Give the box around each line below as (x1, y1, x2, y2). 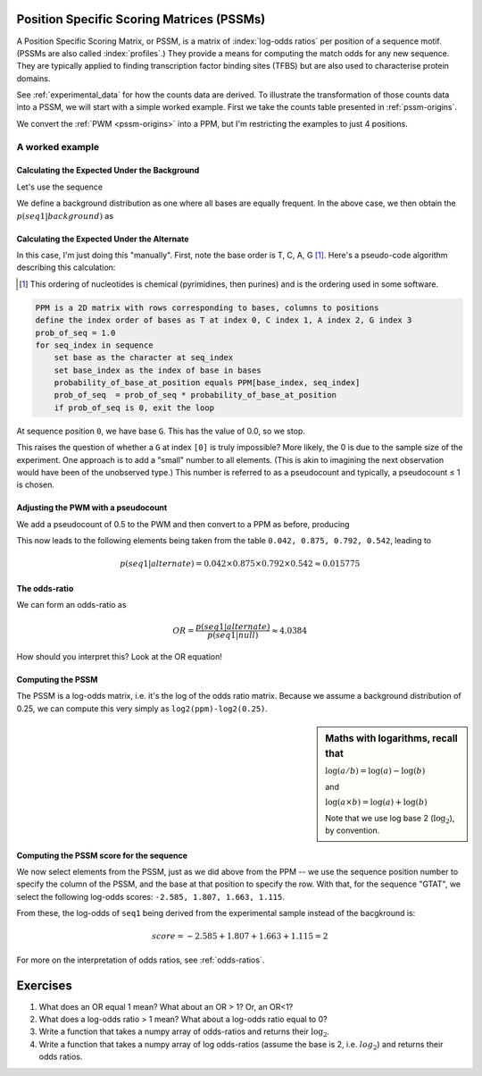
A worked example (16, 140, 100, 153)
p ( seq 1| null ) (206, 630, 259, 641)
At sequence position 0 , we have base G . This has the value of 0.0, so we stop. (16, 425, 305, 436)
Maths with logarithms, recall (325, 733, 459, 745)
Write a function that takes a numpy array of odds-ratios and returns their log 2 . (38, 1026, 330, 1039)
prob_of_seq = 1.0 (35, 327, 116, 338)
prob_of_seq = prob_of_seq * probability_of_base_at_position (54, 390, 337, 400)
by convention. (325, 825, 380, 836)
